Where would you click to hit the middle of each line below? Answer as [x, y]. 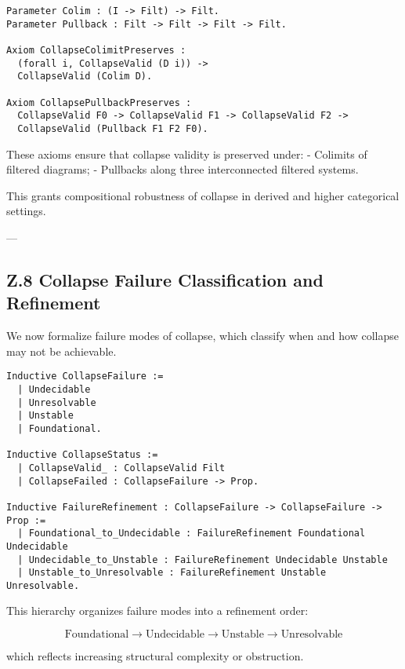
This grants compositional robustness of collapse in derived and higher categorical [203, 195]
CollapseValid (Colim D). [85, 77]
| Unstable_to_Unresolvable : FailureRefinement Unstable [172, 573]
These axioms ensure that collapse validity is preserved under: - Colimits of [187, 154]
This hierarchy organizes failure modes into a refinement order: [157, 611]
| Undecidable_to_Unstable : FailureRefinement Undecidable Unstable [202, 559]
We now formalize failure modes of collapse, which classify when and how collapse [202, 336]
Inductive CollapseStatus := [82, 455]
